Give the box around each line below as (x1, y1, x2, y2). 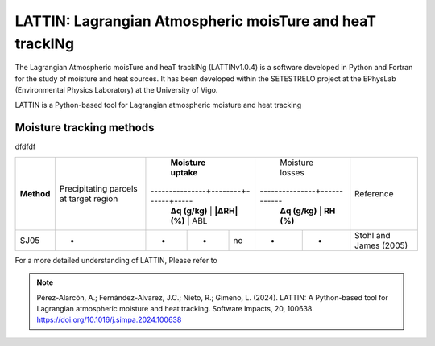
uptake (170, 167, 198, 178)
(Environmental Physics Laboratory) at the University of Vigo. (14, 85, 218, 95)
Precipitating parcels (59, 183, 139, 194)
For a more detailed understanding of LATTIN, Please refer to (14, 255, 217, 265)
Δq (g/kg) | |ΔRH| (170, 205, 238, 216)
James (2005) (354, 240, 408, 251)
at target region (59, 193, 118, 204)
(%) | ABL (170, 215, 208, 226)
